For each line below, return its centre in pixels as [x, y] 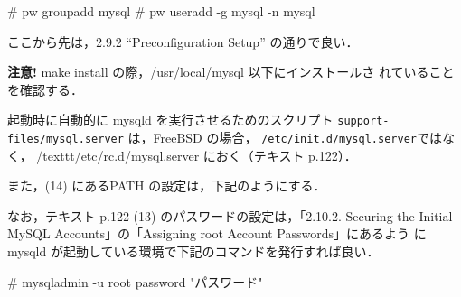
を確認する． [45, 89]
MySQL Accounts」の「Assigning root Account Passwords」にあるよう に [217, 233]
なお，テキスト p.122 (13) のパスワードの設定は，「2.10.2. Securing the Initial [230, 215]
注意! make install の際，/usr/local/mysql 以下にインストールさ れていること [231, 72]
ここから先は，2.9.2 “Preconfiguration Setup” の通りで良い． [183, 41]
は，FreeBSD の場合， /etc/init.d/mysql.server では [285, 138]
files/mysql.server [66, 139]
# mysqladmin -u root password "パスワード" [135, 281]
